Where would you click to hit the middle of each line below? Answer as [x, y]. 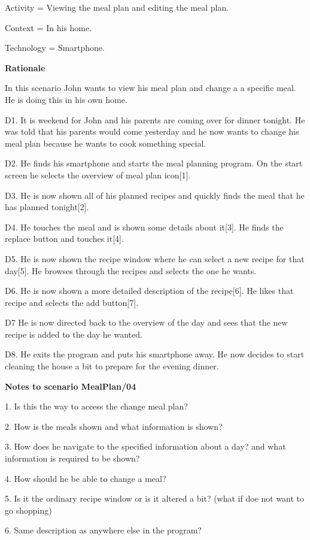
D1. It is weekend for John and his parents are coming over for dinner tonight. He [155, 119]
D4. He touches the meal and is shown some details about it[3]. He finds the [144, 227]
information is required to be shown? [72, 458]
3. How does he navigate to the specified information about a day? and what [145, 446]
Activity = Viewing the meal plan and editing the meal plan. [117, 7]
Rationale [25, 67]
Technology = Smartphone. [55, 48]
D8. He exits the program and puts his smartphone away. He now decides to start [155, 354]
